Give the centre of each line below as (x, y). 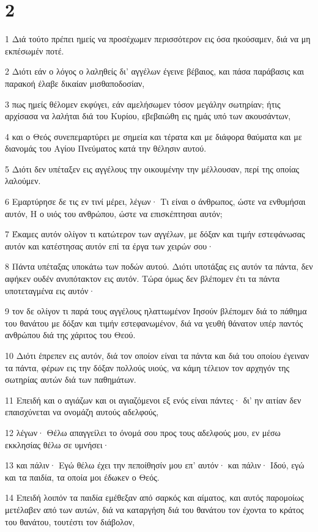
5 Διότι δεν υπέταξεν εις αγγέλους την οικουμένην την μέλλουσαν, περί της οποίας (152, 168)
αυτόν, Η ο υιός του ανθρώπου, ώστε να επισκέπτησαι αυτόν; (114, 213)
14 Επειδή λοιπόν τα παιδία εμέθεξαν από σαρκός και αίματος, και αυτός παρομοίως (154, 497)
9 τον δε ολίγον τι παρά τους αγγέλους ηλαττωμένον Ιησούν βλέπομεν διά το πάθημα (156, 311)
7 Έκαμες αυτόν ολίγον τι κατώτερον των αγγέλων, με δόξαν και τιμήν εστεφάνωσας (155, 234)
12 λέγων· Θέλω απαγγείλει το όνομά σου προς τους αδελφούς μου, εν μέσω (143, 432)
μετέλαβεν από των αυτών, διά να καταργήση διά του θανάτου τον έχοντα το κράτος (154, 509)
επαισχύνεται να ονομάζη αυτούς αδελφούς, (82, 412)
